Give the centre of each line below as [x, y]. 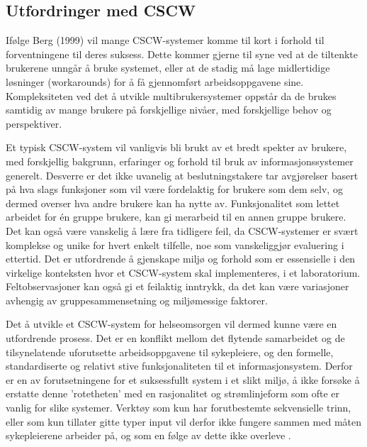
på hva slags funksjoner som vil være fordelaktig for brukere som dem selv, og [174, 189]
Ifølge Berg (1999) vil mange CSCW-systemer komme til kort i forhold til [165, 40]
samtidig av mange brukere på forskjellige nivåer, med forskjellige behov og [169, 110]
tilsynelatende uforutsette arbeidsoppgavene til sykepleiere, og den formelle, [170, 352]
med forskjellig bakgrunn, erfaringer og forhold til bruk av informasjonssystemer [180, 161]
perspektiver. [34, 123]
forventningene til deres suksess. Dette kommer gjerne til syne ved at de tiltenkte [182, 54]
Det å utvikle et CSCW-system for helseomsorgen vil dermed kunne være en [171, 324]
